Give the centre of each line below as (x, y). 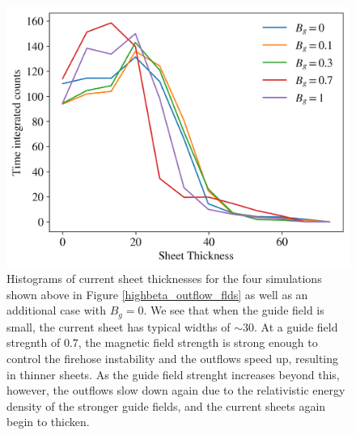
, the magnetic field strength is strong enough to (198, 342)
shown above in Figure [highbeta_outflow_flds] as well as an (157, 294)
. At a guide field (296, 326)
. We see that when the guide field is (234, 310)
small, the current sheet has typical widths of (119, 326)
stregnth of (34, 342)
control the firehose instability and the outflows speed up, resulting (173, 358)
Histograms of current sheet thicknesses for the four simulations (164, 279)
